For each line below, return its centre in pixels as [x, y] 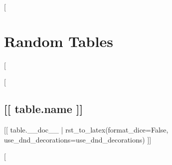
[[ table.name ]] [44, 109]
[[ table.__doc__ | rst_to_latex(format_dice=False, [86, 130]
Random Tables [59, 41]
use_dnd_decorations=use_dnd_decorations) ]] [78, 139]
